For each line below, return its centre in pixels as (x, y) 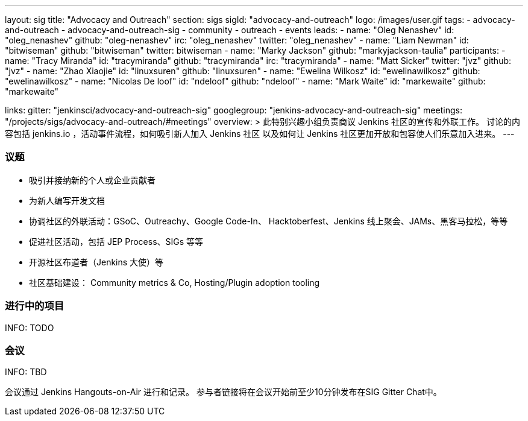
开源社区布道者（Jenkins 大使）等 (96, 262)
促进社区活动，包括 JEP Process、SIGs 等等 (116, 241)
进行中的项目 (35, 306)
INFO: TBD (26, 372)
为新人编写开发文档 (67, 200)
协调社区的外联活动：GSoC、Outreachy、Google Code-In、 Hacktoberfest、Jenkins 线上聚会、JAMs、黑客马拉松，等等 (269, 221)
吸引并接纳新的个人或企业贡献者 (92, 180)
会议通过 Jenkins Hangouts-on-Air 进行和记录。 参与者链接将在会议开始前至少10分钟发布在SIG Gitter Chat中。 (223, 392)
